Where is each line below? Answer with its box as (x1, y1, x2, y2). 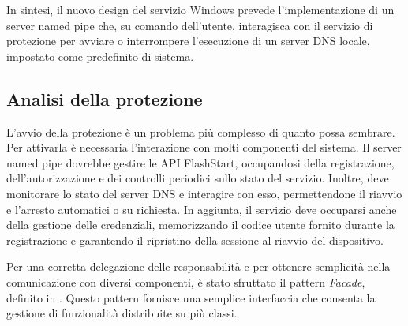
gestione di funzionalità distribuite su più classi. (6, 305, 238, 321)
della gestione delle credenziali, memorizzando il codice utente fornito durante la (6, 216, 395, 233)
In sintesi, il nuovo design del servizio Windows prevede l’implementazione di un (6, 2, 395, 17)
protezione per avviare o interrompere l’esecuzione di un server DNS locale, (6, 32, 370, 49)
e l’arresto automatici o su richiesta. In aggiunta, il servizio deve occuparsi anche (6, 200, 397, 217)
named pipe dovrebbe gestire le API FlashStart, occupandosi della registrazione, (6, 154, 395, 170)
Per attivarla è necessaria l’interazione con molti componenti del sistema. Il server (6, 139, 402, 156)
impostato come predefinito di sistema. (6, 47, 194, 64)
